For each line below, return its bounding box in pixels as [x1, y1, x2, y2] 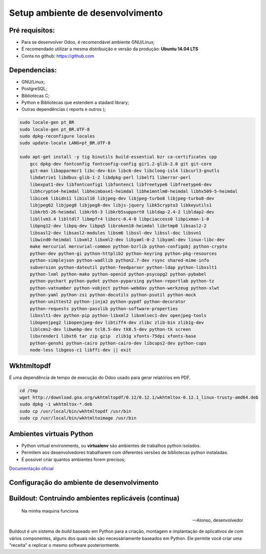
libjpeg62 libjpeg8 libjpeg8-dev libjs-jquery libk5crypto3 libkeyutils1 [30, 202, 212, 208]
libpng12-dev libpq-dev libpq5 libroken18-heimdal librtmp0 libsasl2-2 [30, 223, 207, 229]
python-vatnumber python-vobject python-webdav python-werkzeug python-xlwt [30, 285, 220, 291]
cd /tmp [19, 387, 38, 393]
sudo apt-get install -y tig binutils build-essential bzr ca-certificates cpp [19, 154, 217, 160]
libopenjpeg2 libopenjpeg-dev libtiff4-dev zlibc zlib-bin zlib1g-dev [30, 319, 204, 325]
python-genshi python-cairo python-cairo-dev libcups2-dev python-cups [30, 340, 207, 346]
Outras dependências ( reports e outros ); [21, 106, 106, 112]
